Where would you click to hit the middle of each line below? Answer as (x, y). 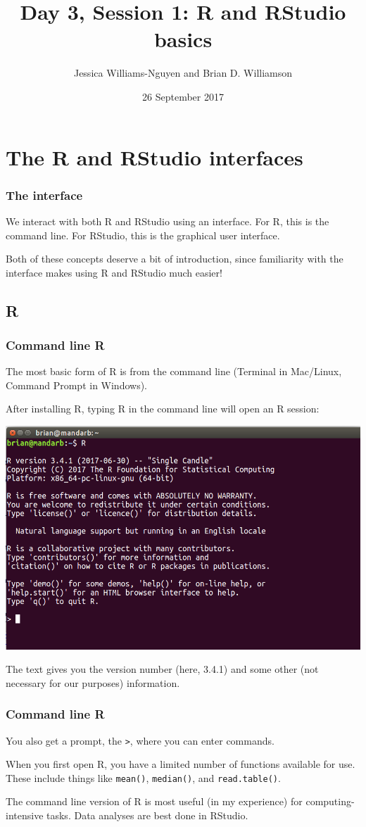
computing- (330, 801)
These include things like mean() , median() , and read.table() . (143, 777)
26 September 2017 (183, 96)
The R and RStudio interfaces (154, 157)
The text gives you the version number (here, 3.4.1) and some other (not (162, 669)
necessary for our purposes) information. (93, 682)
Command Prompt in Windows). (76, 385)
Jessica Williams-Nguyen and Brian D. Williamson (183, 73)
